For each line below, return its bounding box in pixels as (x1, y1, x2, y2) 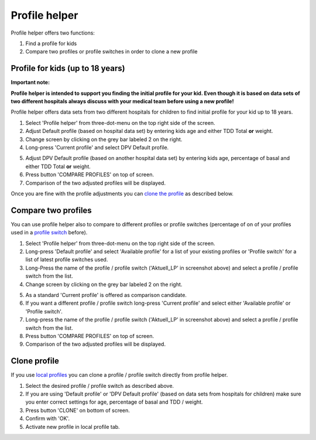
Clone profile (11, 356, 60, 366)
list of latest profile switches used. (25, 256, 108, 263)
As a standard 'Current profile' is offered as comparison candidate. (25, 291, 187, 298)
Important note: (11, 79, 50, 86)
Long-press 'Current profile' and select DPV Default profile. (25, 144, 169, 151)
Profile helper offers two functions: (11, 29, 95, 36)
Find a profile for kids (25, 40, 77, 47)
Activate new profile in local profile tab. (25, 423, 120, 430)
